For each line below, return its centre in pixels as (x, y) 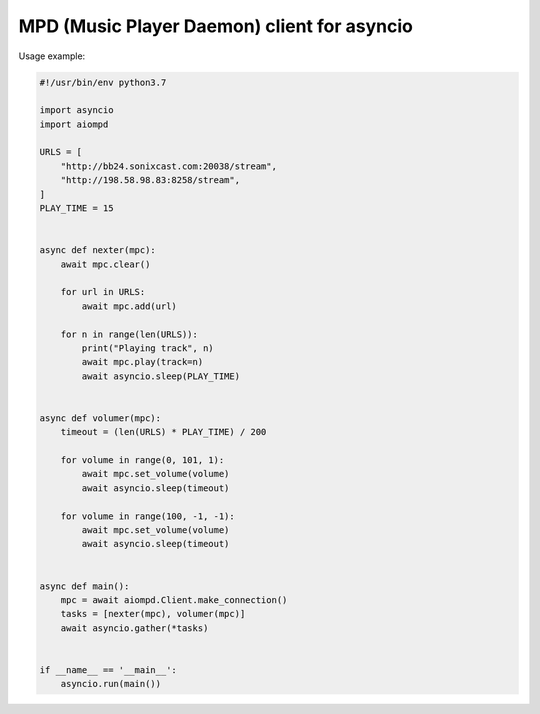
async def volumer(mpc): (100, 418)
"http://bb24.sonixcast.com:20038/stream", (168, 166)
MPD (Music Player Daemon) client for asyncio (216, 26)
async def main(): (84, 586)
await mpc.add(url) (129, 306)
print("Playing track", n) (147, 348)
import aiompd (74, 124)
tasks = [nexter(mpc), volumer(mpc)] (153, 614)
